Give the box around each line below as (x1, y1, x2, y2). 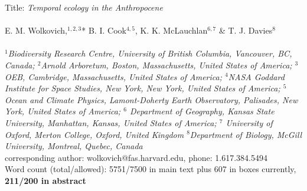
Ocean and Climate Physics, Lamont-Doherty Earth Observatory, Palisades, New (5, 93, 298, 106)
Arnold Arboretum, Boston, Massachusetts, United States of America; (41, 58, 292, 71)
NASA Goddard (228, 70, 285, 83)
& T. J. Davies (218, 24, 273, 37)
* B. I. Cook (81, 24, 126, 37)
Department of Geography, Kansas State (129, 105, 275, 117)
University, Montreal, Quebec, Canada (5, 140, 143, 152)
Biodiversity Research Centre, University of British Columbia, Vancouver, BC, (8, 47, 292, 60)
